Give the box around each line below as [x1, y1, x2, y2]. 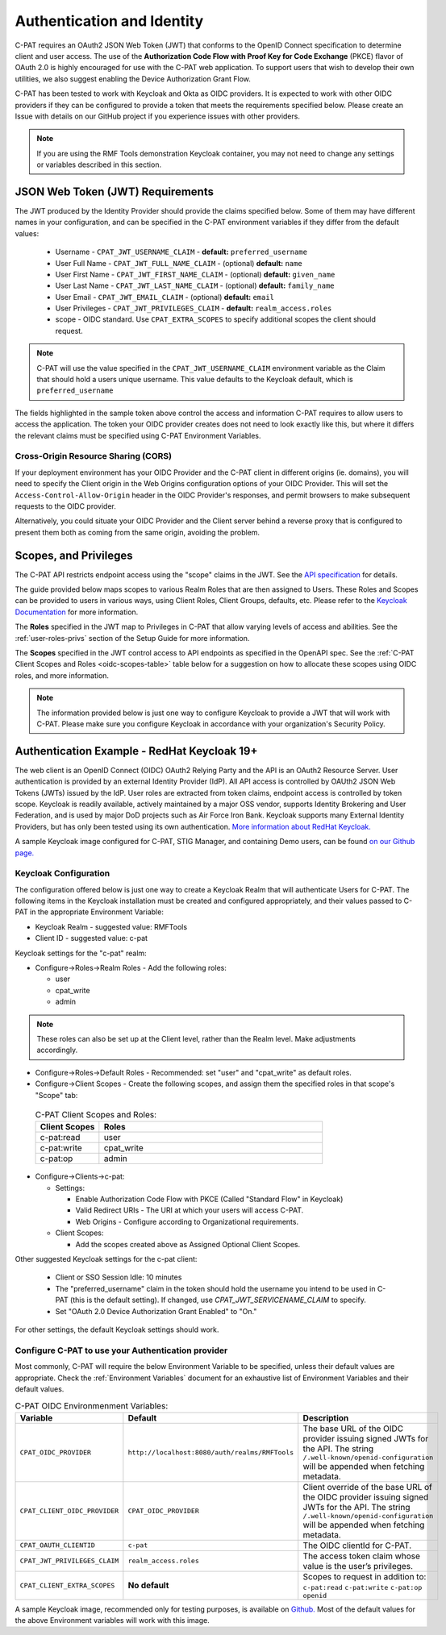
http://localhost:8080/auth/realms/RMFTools [127, 1448, 294, 1457]
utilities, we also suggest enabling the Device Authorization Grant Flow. [15, 73, 252, 84]
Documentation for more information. [15, 607, 139, 617]
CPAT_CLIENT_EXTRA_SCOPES [19, 1581, 115, 1590]
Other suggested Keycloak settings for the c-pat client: [15, 1254, 198, 1264]
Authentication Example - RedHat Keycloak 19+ [15, 744, 258, 758]
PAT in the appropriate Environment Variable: [15, 907, 165, 917]
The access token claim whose [302, 1550, 421, 1562]
